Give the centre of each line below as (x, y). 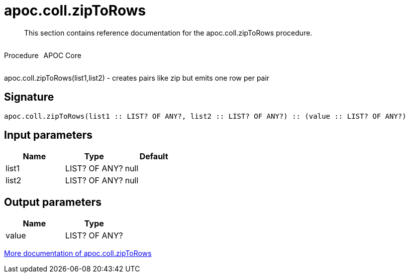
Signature (29, 97)
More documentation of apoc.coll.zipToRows (78, 253)
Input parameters (48, 135)
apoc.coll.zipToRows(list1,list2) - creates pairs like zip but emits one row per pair (137, 78)
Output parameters (53, 202)
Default (154, 157)
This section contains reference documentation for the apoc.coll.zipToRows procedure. (168, 33)
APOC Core (62, 55)
